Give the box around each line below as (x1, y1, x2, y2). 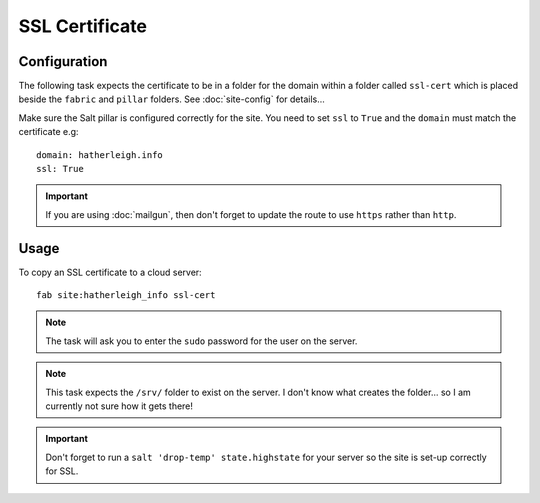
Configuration (18, 53, 108, 70)
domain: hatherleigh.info (36, 149, 164, 160)
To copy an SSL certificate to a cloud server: (18, 266, 202, 278)
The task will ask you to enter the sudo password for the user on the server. (45, 335, 358, 347)
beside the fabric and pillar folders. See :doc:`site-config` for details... (18, 93, 325, 105)
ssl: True (36, 163, 84, 175)
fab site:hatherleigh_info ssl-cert (36, 290, 216, 301)
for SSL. (45, 465, 79, 477)
